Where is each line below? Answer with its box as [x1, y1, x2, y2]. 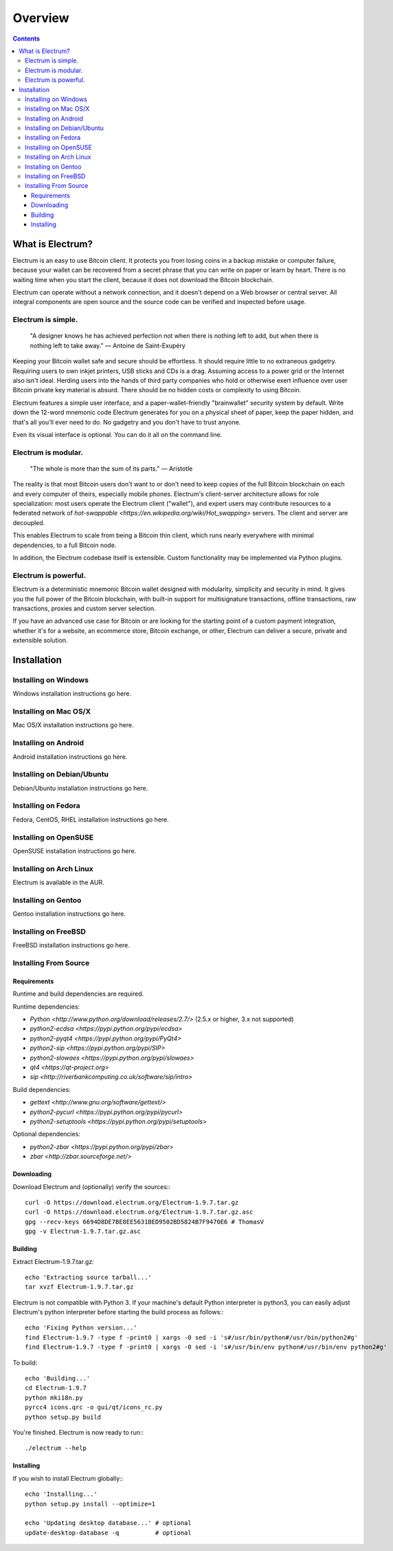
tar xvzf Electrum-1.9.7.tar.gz [25, 1283, 134, 1291]
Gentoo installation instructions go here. [12, 910, 126, 918]
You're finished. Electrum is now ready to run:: [12, 1428, 144, 1436]
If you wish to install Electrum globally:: [12, 1474, 124, 1482]
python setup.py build [25, 1413, 102, 1421]
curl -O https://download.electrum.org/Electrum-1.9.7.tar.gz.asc [25, 1208, 254, 1216]
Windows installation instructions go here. [12, 689, 132, 698]
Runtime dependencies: [12, 1002, 80, 1011]
